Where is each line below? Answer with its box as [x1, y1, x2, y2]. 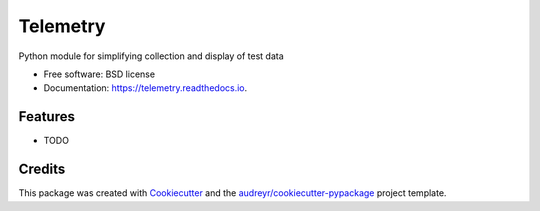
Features [18, 108, 75, 125]
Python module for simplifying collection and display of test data [18, 50, 284, 62]
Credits [18, 161, 66, 178]
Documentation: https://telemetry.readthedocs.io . [43, 82, 248, 94]
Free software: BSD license [43, 68, 155, 80]
